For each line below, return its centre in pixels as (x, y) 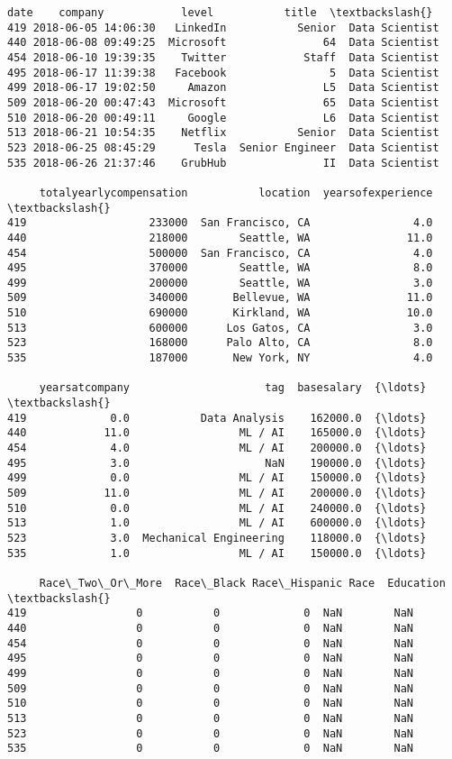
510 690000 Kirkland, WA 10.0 (220, 313)
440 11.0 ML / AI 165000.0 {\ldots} (217, 433)
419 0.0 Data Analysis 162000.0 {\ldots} (217, 418)
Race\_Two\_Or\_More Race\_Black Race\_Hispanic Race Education (242, 583)
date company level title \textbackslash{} (220, 13)
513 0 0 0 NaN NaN (211, 718)
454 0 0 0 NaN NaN (211, 643)
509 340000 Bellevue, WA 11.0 (220, 298)
